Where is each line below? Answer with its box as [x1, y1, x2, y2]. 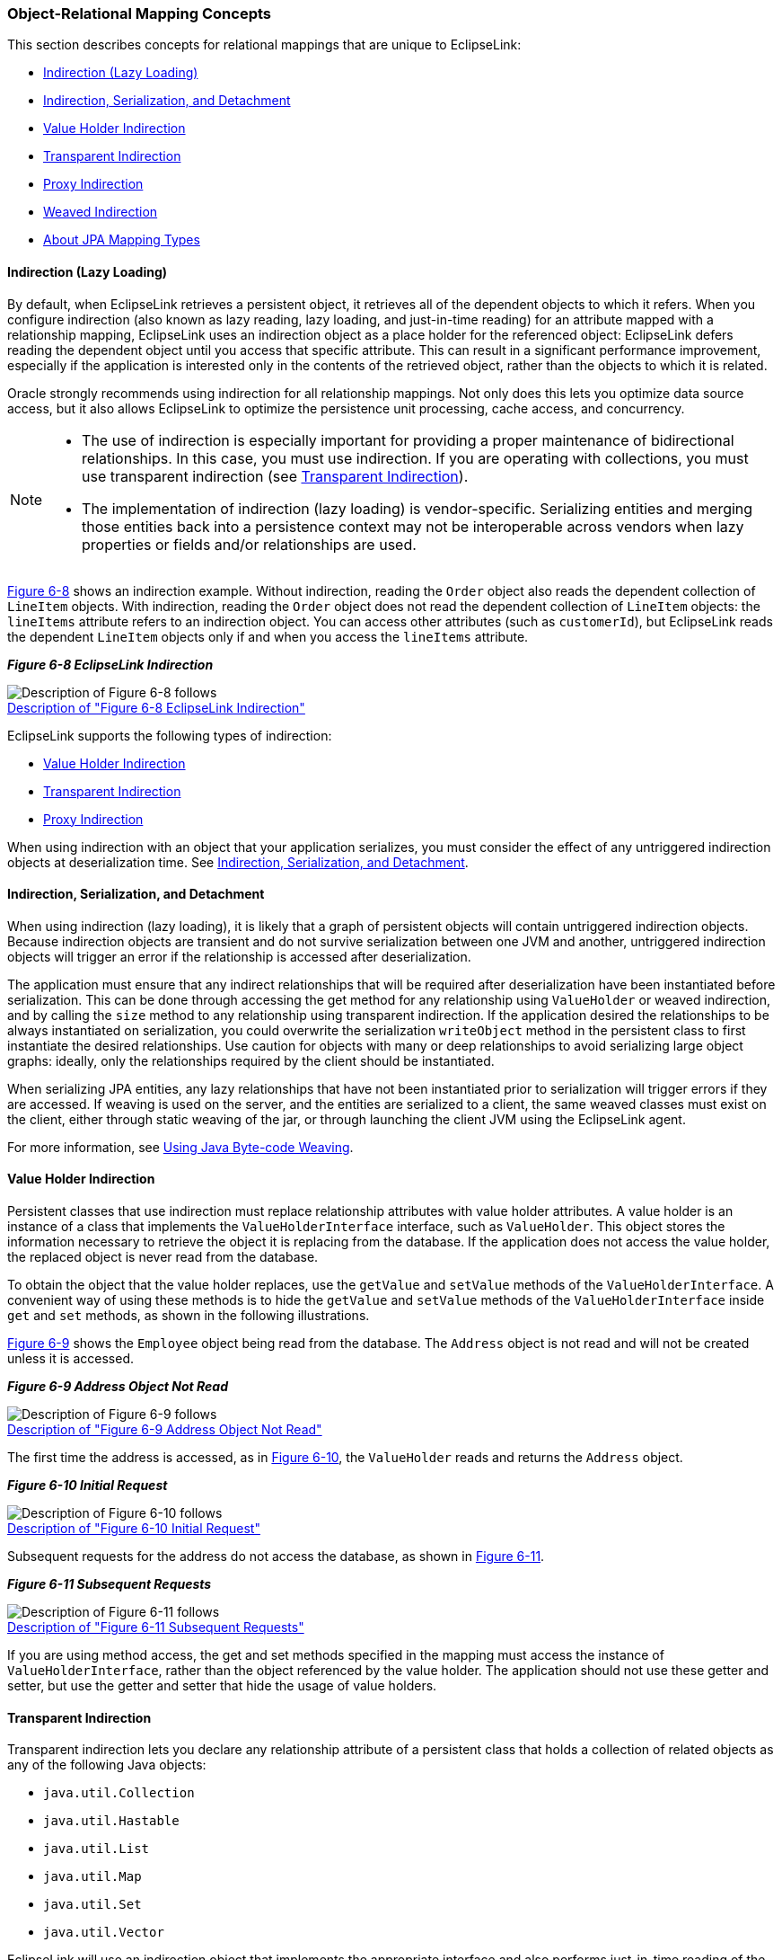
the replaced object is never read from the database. [7, 1249, 319, 1265]
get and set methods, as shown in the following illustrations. [7, 1308, 370, 1324]
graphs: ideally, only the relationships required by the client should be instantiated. [7, 1052, 495, 1069]
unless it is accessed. [7, 1351, 135, 1367]
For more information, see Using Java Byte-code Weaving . [7, 1139, 354, 1155]
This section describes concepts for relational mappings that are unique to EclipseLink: [7, 37, 522, 53]
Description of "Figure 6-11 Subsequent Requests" [7, 1619, 304, 1636]
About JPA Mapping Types [43, 232, 200, 248]
